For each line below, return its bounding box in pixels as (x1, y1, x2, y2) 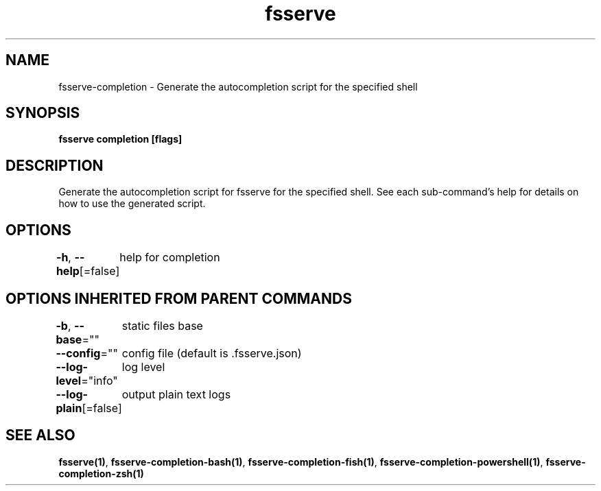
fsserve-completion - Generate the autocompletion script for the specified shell (58, 80, 418, 93)
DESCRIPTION (5, 156, 104, 174)
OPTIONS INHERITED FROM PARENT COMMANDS (5, 289, 352, 307)
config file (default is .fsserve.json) (121, 346, 302, 360)
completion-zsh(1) (58, 467, 144, 479)
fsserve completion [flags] (58, 133, 182, 145)
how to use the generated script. (58, 197, 206, 210)
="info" (81, 373, 118, 387)
